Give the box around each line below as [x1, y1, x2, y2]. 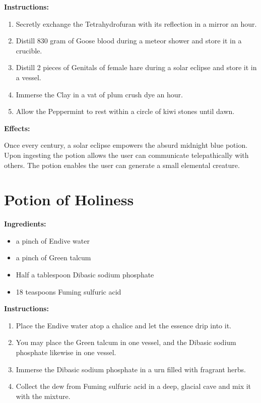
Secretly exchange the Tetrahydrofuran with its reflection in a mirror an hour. [16, 18, 257, 29]
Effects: [4, 123, 30, 133]
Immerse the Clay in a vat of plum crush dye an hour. [16, 89, 183, 99]
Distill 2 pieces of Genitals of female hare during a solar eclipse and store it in [16, 62, 257, 73]
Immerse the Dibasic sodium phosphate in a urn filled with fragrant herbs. [16, 364, 246, 374]
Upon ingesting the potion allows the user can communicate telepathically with [4, 149, 249, 160]
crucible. [16, 45, 42, 55]
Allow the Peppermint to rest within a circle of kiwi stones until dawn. [16, 106, 235, 117]
